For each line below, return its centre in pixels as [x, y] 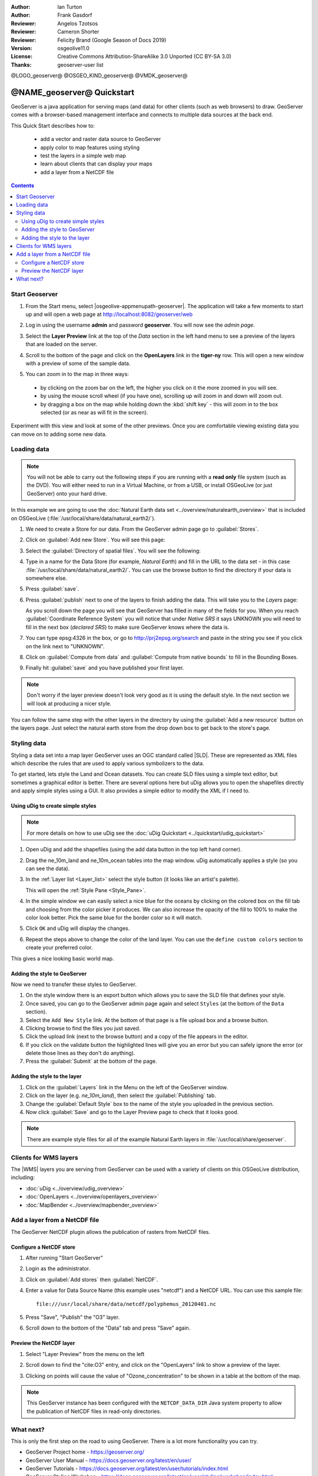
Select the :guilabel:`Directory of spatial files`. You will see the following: [113, 551]
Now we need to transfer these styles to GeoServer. [74, 984]
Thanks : [21, 64]
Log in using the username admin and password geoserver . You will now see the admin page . [140, 325]
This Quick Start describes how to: [53, 125]
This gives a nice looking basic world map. [62, 958]
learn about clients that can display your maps [96, 164]
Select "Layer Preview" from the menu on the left [85, 1354]
